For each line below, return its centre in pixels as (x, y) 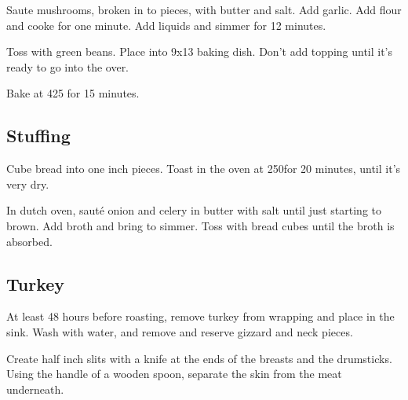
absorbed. (29, 241)
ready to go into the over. (68, 66)
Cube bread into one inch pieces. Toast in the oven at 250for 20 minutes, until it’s (204, 169)
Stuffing (38, 136)
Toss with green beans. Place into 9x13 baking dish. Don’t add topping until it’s (200, 51)
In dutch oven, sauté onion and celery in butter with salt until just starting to (194, 210)
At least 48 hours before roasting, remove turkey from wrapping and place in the (200, 316)
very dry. (28, 183)
